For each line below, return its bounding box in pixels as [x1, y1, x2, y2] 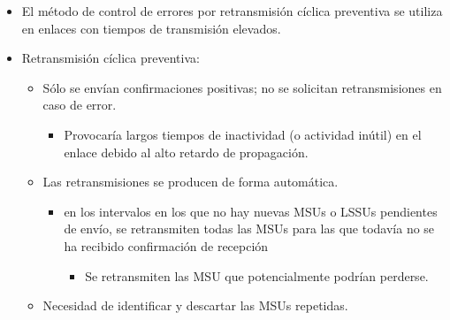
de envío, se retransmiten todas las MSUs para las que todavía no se [64, 219, 435, 238]
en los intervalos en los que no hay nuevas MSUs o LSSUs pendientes [64, 202, 438, 220]
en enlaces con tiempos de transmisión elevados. [21, 19, 281, 37]
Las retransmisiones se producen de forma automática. [42, 172, 339, 191]
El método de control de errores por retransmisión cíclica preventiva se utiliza [21, 2, 443, 19]
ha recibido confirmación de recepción [64, 236, 269, 255]
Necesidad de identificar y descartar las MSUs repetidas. [42, 296, 348, 315]
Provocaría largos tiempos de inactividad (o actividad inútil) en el [64, 125, 422, 143]
